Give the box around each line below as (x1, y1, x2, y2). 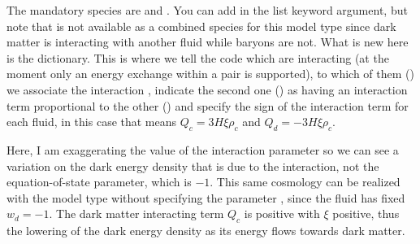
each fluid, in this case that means (6, 113, 177, 130)
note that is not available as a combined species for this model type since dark (6, 17, 396, 34)
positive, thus (332, 205, 400, 222)
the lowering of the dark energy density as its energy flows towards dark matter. (6, 222, 405, 239)
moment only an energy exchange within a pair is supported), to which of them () (6, 65, 414, 82)
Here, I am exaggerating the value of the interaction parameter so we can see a (6, 141, 399, 158)
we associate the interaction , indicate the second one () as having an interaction (6, 81, 408, 98)
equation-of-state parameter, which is (6, 173, 192, 190)
